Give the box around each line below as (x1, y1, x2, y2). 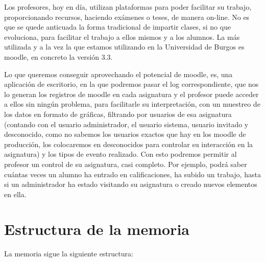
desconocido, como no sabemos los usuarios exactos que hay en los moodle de (4, 129, 246, 139)
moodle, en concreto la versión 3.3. (4, 51, 113, 62)
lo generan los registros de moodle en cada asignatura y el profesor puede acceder (4, 88, 259, 99)
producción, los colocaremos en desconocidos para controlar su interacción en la (4, 138, 253, 149)
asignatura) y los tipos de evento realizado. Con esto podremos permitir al (4, 149, 237, 159)
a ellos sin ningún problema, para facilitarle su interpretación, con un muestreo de (4, 99, 260, 109)
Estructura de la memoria (4, 219, 189, 240)
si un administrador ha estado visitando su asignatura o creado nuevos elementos (4, 179, 257, 189)
